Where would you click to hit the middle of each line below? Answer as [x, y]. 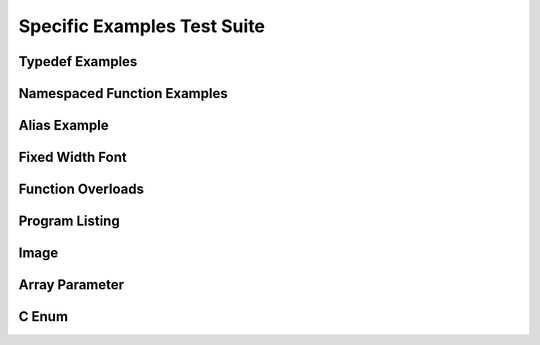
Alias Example [63, 125]
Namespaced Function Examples [123, 93]
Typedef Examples [78, 61]
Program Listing [69, 221]
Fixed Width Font [72, 157]
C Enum [43, 316]
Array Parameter [71, 285]
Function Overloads [81, 189]
